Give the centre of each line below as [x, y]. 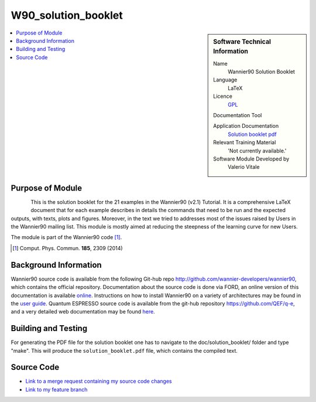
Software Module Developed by [251, 159]
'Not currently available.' [257, 151]
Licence [223, 96]
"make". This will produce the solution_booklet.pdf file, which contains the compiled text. [124, 350]
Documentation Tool [238, 115]
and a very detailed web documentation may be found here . [83, 312]
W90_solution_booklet [67, 15]
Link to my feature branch [56, 389]
